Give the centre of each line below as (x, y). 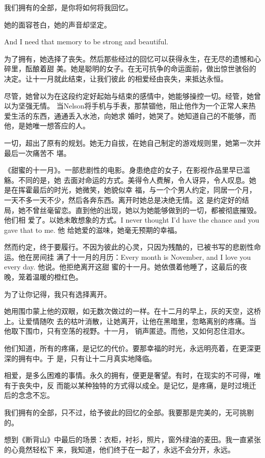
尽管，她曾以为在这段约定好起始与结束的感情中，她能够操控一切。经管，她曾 (132, 96)
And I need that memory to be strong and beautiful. (86, 42)
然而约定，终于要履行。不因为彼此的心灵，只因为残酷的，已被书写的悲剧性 (129, 247)
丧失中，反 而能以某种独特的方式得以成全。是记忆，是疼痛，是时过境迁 (137, 385)
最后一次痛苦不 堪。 (37, 153)
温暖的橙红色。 (57, 277)
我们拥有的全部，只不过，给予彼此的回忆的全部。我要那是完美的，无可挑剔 (129, 412)
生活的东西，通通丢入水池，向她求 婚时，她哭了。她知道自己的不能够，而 (134, 115)
